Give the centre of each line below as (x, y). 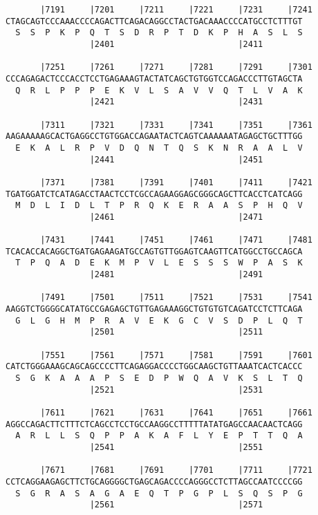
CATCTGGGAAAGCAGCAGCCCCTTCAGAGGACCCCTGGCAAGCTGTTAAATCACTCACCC (154, 367)
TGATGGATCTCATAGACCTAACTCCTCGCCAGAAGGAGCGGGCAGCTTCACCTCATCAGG (154, 194)
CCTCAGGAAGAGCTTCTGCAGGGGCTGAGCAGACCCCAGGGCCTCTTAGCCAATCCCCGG (154, 481)
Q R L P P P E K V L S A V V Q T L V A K (159, 90)
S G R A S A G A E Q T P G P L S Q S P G (159, 493)
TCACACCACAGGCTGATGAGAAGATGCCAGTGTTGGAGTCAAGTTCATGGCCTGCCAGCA (154, 251)
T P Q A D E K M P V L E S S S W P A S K (159, 263)
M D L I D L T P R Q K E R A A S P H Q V (159, 206)
